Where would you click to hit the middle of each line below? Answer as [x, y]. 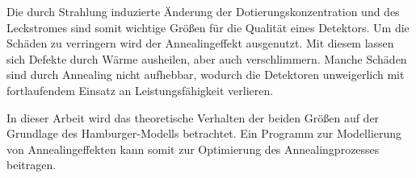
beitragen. [32, 165]
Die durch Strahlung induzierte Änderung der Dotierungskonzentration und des [203, 11]
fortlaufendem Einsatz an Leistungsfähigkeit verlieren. [140, 90]
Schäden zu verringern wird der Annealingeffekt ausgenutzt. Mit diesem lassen [200, 43]
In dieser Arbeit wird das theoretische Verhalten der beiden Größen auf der [193, 117]
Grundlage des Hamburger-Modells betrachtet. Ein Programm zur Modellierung [204, 133]
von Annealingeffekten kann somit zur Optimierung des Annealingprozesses [193, 149]
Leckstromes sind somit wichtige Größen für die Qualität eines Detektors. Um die [208, 27]
